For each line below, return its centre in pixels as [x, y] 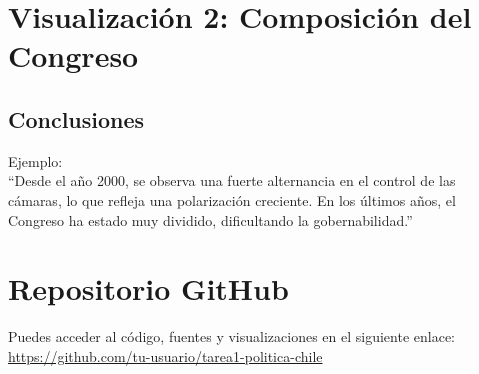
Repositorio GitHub [148, 288]
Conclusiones [76, 118]
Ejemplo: [35, 160]
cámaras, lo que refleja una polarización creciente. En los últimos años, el [232, 199]
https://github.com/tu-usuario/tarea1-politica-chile [165, 355]
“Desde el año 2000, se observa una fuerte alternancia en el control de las [232, 180]
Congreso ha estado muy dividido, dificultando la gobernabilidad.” [210, 219]
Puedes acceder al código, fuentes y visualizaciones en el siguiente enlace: [232, 336]
